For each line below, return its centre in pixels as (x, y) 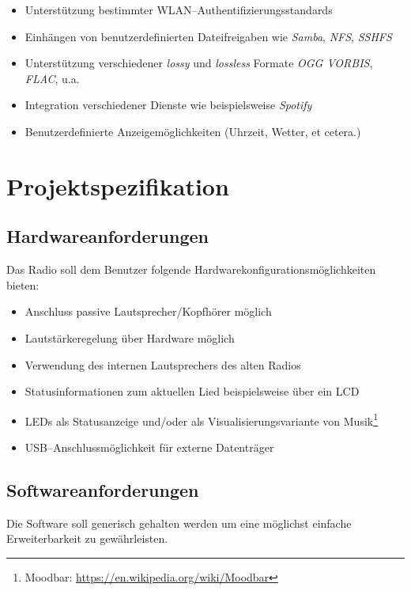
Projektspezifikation (118, 186)
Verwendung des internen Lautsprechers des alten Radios (163, 364)
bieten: (23, 284)
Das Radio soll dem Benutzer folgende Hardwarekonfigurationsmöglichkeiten (191, 269)
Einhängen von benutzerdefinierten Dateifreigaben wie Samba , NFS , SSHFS (208, 36)
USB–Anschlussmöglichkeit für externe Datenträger (149, 447)
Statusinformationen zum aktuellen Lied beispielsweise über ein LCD (192, 391)
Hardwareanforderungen (107, 236)
